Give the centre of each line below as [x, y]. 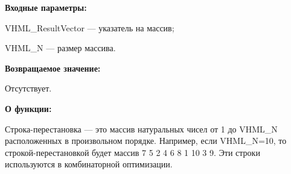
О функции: [28, 108]
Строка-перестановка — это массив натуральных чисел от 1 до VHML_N [141, 129]
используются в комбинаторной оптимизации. [89, 164]
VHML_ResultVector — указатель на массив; [90, 27]
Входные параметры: [46, 7]
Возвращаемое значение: [53, 68]
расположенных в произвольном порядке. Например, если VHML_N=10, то [146, 141]
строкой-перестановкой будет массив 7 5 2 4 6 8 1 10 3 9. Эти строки [133, 152]
